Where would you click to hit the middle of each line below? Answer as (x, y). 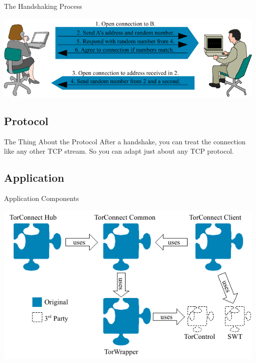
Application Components (42, 198)
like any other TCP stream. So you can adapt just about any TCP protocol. (119, 151)
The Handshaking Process (43, 6)
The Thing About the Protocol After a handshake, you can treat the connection (125, 141)
